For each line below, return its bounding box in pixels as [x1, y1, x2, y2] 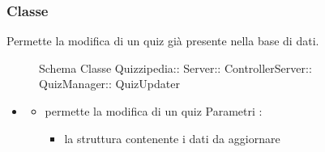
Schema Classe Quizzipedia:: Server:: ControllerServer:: [39, 59, 312, 76]
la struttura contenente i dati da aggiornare [64, 129, 280, 146]
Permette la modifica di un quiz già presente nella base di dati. [6, 32, 319, 49]
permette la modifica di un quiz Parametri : [45, 103, 263, 119]
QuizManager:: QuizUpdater [39, 75, 180, 92]
